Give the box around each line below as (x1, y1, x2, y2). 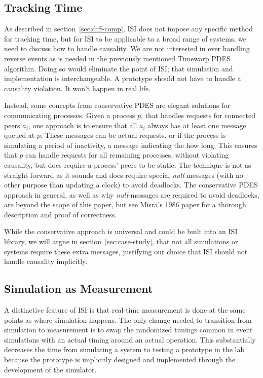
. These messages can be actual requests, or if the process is (41, 130, 226, 140)
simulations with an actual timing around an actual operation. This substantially (4, 334, 256, 345)
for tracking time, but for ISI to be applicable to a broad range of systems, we (4, 33, 246, 44)
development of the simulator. (4, 364, 97, 374)
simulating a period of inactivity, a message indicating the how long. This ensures (4, 139, 257, 150)
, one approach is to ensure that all (28, 120, 137, 130)
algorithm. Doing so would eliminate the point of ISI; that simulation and (4, 63, 233, 73)
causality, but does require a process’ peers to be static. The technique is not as (4, 159, 251, 170)
